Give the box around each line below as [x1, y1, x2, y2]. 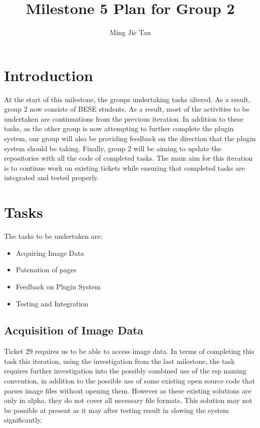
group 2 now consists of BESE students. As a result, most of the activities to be [4, 104, 249, 114]
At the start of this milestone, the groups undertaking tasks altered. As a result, [4, 94, 250, 104]
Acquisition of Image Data [4, 322, 144, 338]
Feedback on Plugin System [16, 281, 101, 291]
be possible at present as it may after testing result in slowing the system [4, 404, 229, 415]
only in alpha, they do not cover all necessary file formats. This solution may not [4, 395, 252, 405]
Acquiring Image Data [16, 247, 84, 258]
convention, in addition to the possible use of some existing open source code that [4, 375, 255, 386]
